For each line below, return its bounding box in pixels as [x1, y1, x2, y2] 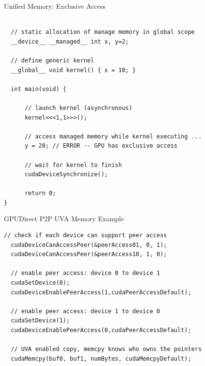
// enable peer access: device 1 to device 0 [11, 307, 160, 315]
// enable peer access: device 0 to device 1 [11, 270, 160, 277]
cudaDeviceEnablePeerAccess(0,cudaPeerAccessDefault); [11, 327, 191, 334]
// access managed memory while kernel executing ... [24, 133, 202, 140]
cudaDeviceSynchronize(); [24, 171, 108, 178]
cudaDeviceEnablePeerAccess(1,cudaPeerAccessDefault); [11, 289, 191, 296]
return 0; [24, 190, 56, 197]
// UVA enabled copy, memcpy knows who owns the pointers [11, 346, 202, 353]
